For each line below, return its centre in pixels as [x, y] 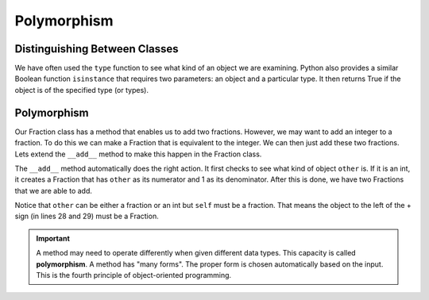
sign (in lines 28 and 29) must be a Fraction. [87, 216]
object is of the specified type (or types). [81, 90]
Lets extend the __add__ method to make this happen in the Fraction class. [138, 154]
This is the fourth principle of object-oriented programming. [134, 275]
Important [53, 238]
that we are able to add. [54, 190]
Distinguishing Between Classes [97, 49]
